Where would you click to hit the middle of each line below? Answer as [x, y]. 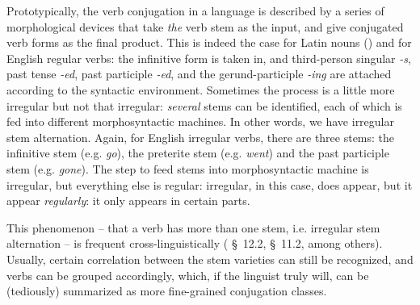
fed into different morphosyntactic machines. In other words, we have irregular [200, 121]
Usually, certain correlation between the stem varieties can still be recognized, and [210, 259]
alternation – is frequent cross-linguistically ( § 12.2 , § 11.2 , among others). [195, 243]
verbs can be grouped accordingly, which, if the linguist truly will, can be [188, 275]
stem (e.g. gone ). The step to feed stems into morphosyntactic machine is [188, 168]
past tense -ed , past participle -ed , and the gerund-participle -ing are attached [199, 74]
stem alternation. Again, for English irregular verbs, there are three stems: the [201, 137]
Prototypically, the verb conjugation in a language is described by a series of [195, 10]
